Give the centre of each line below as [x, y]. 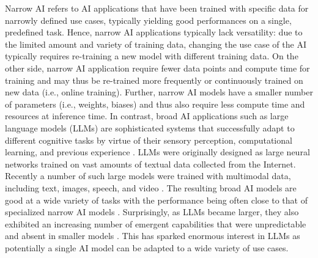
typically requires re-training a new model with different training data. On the [152, 56]
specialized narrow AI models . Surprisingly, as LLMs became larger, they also [152, 212]
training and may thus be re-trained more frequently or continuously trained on [154, 80]
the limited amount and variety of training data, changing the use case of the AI [156, 44]
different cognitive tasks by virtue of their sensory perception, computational [149, 140]
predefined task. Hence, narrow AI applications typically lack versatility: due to [154, 32]
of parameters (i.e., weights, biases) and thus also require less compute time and [155, 104]
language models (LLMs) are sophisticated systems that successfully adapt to [150, 127]
